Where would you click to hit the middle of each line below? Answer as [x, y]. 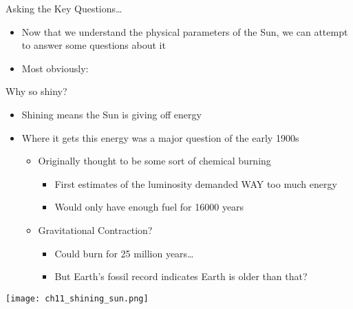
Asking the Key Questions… [64, 8]
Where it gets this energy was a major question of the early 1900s [160, 137]
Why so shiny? [36, 91]
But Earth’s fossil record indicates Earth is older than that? [181, 276]
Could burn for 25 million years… [124, 253]
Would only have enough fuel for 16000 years [149, 207]
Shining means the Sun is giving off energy [111, 114]
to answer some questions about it [94, 45]
